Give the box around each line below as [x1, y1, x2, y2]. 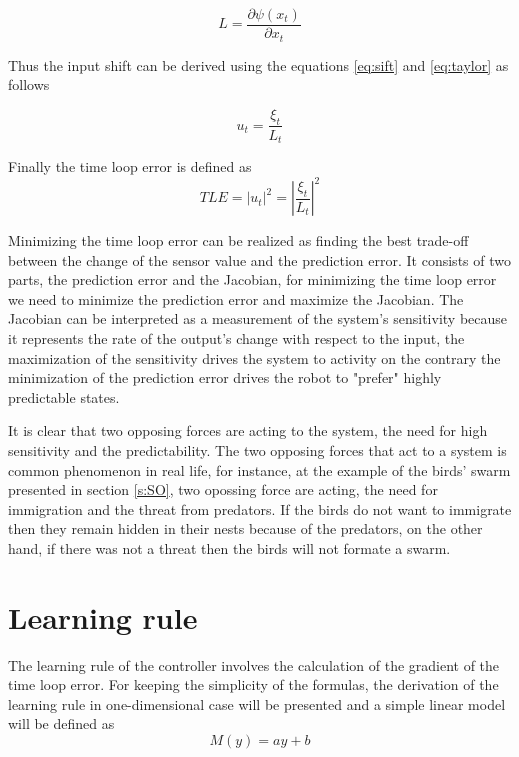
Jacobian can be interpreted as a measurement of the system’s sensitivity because [8, 308, 508, 329]
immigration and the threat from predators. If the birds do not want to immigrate [8, 498, 512, 519]
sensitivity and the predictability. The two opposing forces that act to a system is [8, 440, 507, 461]
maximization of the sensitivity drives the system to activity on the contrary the [8, 347, 501, 368]
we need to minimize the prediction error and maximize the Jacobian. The [8, 288, 464, 309]
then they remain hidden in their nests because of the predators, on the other [8, 518, 483, 539]
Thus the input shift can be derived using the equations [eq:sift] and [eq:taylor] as [8, 54, 509, 75]
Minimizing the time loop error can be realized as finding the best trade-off [8, 230, 469, 251]
